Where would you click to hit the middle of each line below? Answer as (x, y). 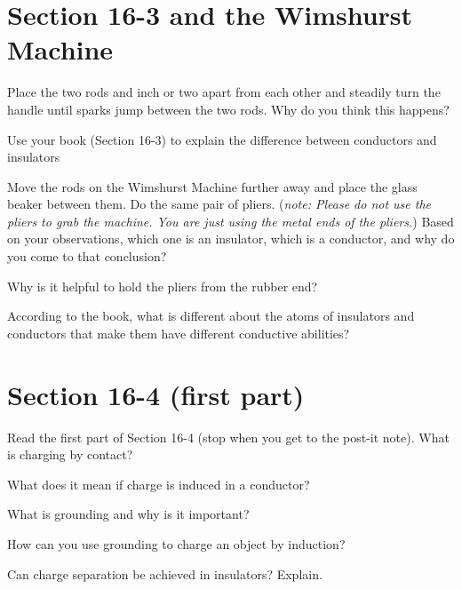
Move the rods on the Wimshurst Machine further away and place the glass (212, 186)
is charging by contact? (70, 454)
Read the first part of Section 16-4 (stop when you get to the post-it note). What (228, 437)
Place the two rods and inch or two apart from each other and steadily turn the (224, 92)
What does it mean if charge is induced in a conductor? (159, 484)
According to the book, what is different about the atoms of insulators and (211, 316)
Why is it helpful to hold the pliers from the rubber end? (163, 286)
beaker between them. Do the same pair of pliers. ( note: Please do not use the (219, 204)
